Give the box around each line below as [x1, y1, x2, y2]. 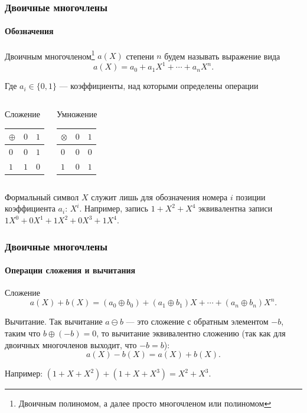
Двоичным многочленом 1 [5, 48, 95, 62]
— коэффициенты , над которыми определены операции [59, 80, 259, 92]
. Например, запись [79, 202, 148, 214]
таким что [5, 326, 41, 339]
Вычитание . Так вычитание [5, 315, 103, 328]
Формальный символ [5, 190, 79, 203]
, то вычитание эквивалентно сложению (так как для [96, 326, 286, 339]
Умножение [56, 107, 97, 120]
